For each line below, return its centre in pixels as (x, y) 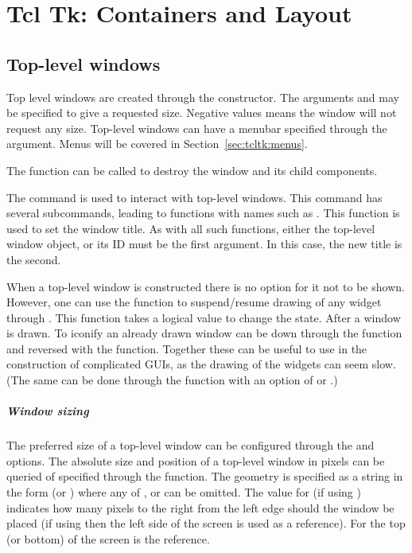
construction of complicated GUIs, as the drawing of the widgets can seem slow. (201, 364)
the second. (34, 259)
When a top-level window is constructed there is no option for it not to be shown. (206, 286)
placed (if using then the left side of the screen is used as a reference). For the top (206, 523)
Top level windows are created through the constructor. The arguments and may (203, 97)
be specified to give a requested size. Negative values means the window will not (202, 113)
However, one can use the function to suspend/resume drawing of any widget (194, 302)
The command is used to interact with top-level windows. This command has (194, 197)
